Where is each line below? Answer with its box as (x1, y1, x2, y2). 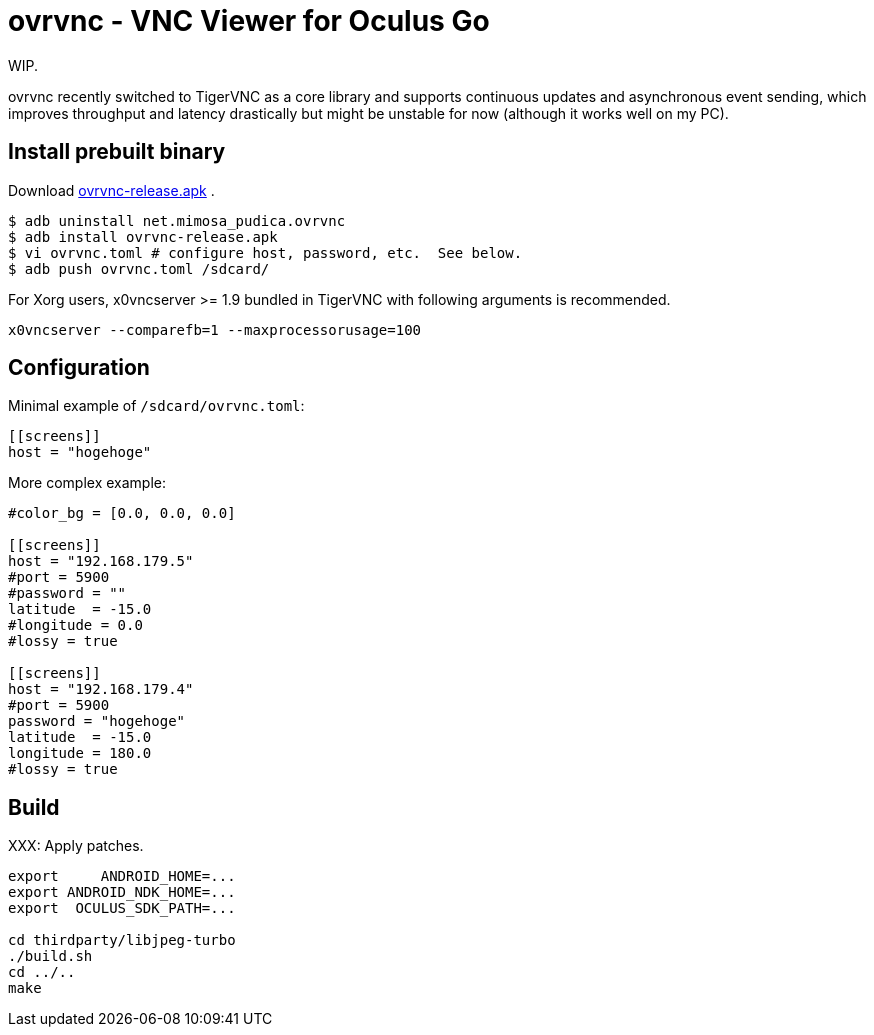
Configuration (8, 355, 150, 381)
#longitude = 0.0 (8, 617, 143, 634)
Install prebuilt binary (8, 139, 226, 165)
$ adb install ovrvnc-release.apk (8, 228, 278, 245)
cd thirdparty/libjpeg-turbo (8, 932, 236, 949)
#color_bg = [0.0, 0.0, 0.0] (8, 505, 236, 522)
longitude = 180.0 (8, 745, 152, 762)
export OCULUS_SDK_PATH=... (8, 900, 236, 917)
